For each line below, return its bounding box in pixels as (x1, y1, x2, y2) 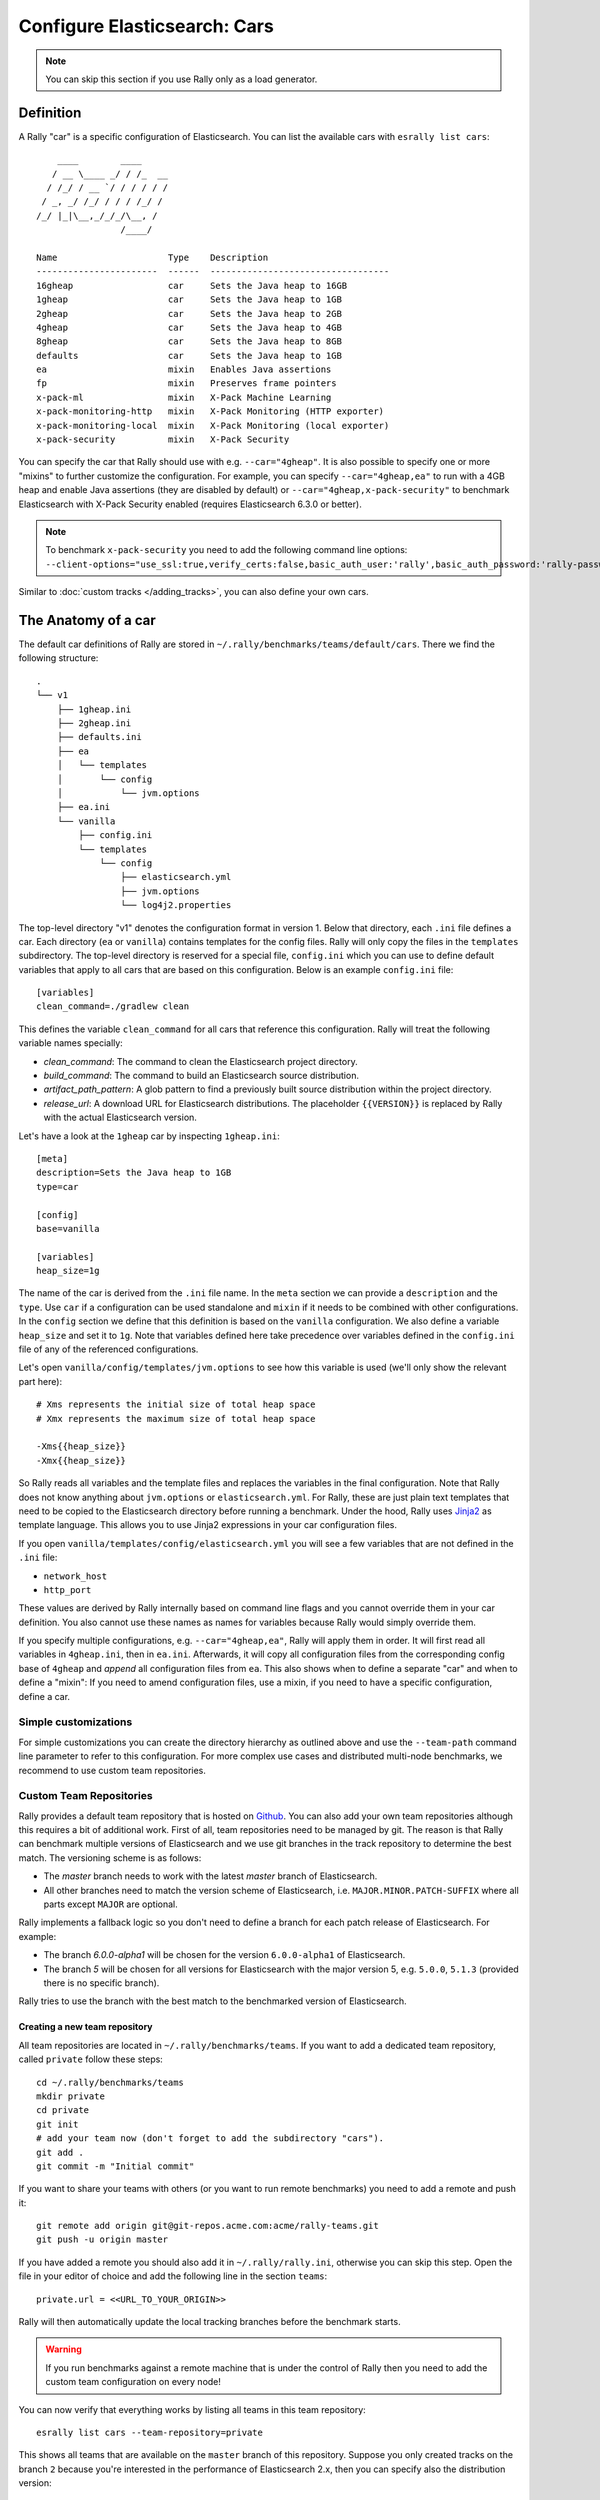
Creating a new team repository (18, 2021, 153, 2033)
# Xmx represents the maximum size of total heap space (36, 1413, 316, 1424)
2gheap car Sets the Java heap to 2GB (36, 308, 342, 319)
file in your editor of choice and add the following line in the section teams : (18, 2270, 328, 2282)
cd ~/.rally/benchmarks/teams (36, 2076, 185, 2088)
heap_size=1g (36, 1265, 100, 1277)
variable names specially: (18, 1037, 124, 1049)
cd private (36, 2105, 90, 2116)
